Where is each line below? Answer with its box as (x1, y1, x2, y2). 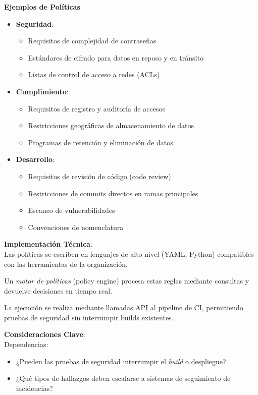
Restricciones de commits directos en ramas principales (28, 188, 198, 198)
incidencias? (16, 382, 53, 393)
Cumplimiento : (16, 86, 69, 96)
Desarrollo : (16, 154, 55, 164)
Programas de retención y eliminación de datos (28, 137, 173, 147)
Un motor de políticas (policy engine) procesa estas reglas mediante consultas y (4, 275, 249, 286)
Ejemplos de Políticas (4, 2, 80, 12)
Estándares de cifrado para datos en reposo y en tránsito (28, 52, 203, 63)
